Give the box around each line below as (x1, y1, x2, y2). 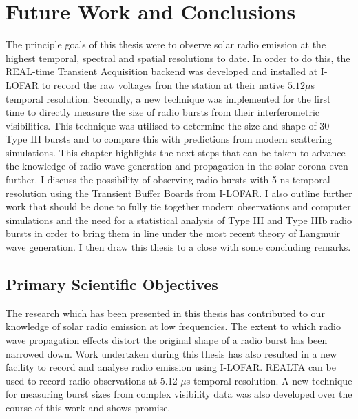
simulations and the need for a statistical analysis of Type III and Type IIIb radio (6, 212, 352, 227)
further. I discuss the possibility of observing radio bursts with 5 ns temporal (6, 172, 330, 187)
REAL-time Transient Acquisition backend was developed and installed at (6, 64, 318, 79)
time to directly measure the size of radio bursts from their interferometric (6, 105, 320, 119)
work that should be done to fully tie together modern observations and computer (6, 199, 351, 214)
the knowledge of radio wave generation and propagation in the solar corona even (6, 159, 348, 173)
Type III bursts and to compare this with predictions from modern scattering (6, 132, 333, 146)
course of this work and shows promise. (6, 400, 171, 414)
